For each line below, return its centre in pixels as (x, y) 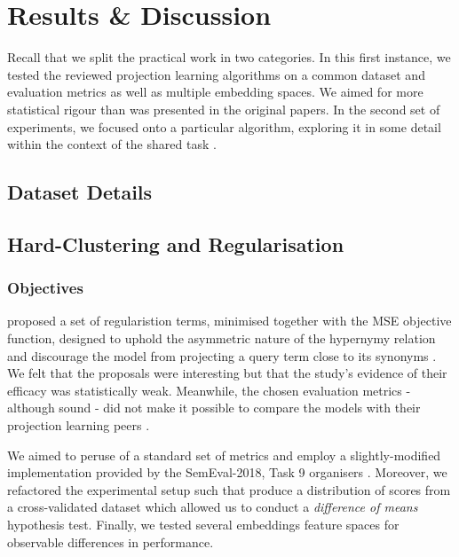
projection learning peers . (79, 425)
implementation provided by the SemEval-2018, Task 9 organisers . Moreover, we (227, 472)
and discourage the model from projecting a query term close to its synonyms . (222, 355)
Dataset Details (80, 192)
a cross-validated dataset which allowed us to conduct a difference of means (213, 507)
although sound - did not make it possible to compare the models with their (214, 408)
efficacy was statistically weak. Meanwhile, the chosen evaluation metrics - (209, 390)
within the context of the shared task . (112, 144)
